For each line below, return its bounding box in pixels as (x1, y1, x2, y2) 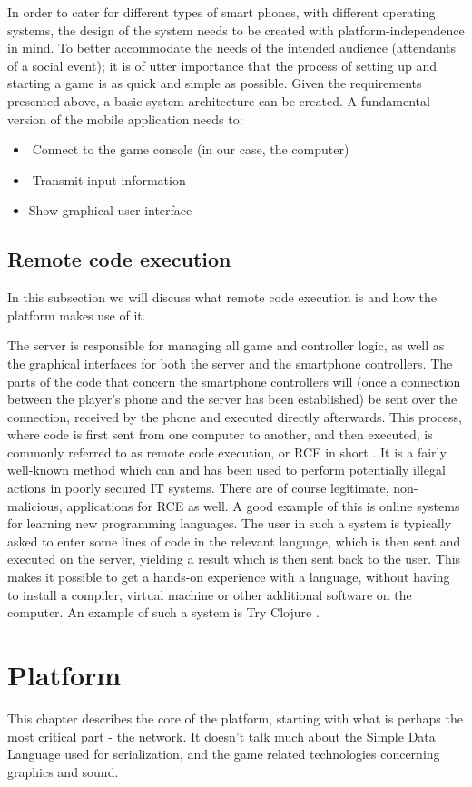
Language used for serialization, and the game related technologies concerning (7, 744, 440, 763)
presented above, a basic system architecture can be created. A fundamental (7, 91, 430, 110)
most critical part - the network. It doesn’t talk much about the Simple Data (7, 726, 436, 745)
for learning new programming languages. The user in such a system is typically (7, 514, 452, 533)
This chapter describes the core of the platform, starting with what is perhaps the (7, 708, 463, 727)
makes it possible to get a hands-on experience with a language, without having (7, 567, 450, 586)
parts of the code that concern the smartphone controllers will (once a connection (7, 371, 461, 390)
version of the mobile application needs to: (7, 109, 243, 128)
